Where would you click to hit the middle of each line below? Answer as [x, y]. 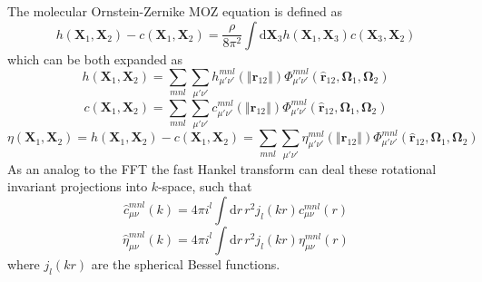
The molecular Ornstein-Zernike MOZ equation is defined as [175, 11]
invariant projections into [78, 186]
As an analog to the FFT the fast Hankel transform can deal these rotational [222, 168]
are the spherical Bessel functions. [186, 263]
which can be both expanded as [95, 58]
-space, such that [205, 186]
